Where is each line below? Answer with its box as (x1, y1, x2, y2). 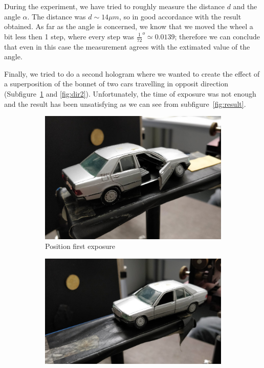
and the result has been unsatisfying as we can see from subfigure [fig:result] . (4, 98, 246, 109)
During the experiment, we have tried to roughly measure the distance (4, 1, 225, 11)
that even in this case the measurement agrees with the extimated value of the (4, 41, 250, 52)
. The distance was (27, 11, 86, 21)
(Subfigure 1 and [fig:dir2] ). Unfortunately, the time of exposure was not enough (4, 88, 256, 99)
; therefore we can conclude (174, 31, 260, 41)
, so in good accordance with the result (119, 11, 241, 21)
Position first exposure (45, 241, 116, 251)
